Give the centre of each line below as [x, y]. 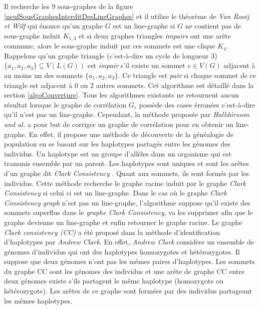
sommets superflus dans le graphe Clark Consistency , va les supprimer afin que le [128, 212]
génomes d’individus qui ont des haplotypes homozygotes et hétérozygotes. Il [122, 251]
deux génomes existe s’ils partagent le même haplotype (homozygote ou [114, 281]
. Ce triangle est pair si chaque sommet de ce [187, 75]
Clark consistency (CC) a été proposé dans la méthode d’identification [112, 232]
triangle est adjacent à [38, 85]
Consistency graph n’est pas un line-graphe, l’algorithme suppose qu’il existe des [127, 202]
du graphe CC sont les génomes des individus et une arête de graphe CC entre [124, 271]
